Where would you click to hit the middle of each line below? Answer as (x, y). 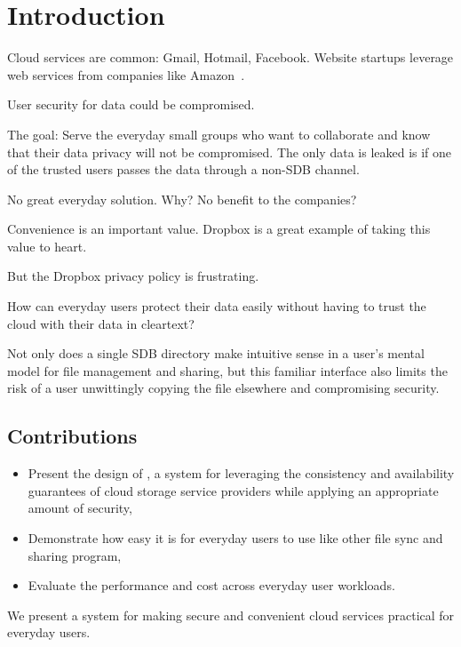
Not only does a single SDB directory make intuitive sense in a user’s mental (216, 353)
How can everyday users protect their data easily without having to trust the (217, 306)
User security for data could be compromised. (131, 104)
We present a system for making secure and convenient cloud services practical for (231, 615)
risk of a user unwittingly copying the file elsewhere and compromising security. (223, 388)
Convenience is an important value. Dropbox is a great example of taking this (219, 229)
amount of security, (80, 508)
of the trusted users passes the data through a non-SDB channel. (183, 169)
